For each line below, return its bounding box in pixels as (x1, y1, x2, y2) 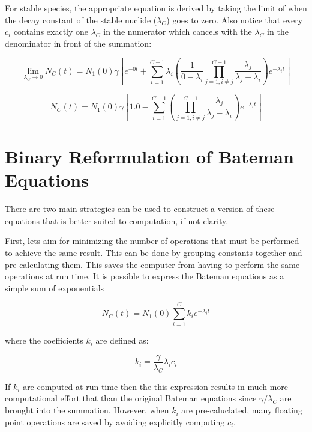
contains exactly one (13, 25, 89, 38)
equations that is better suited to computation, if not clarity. (5, 214, 229, 227)
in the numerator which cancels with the (103, 25, 252, 38)
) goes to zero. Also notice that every (166, 13, 303, 26)
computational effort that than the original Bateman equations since (5, 392, 257, 404)
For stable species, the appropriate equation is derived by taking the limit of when (5, 2, 307, 14)
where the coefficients (5, 334, 83, 347)
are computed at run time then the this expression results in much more (23, 380, 289, 392)
